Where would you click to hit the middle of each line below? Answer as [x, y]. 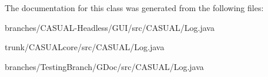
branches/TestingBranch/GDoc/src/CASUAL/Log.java [104, 66]
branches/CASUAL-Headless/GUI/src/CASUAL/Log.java [110, 27]
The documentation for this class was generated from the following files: [134, 8]
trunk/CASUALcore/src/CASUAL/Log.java [85, 47]
